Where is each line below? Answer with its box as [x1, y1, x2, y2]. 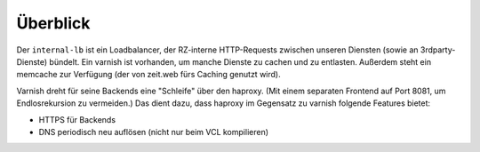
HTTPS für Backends [38, 114, 116, 124]
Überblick [16, 13, 91, 33]
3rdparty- [420, 44, 456, 55]
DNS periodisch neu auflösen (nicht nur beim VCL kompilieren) [38, 126, 269, 137]
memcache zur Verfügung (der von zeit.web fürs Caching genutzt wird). [16, 69, 281, 80]
